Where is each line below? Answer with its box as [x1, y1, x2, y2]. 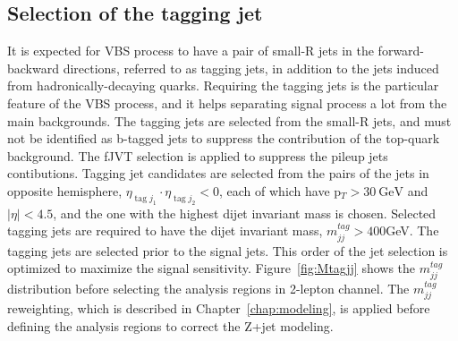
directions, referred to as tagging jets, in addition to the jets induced [63, 58, 439, 77]
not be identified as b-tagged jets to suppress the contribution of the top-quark [7, 129, 440, 148]
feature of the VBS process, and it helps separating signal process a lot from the [7, 93, 447, 112]
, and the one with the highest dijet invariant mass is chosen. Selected [53, 203, 437, 222]
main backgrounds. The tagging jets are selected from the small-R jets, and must [7, 111, 452, 130]
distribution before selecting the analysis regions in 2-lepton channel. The [7, 278, 410, 297]
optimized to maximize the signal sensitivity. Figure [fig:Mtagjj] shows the [7, 259, 416, 277]
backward [7, 58, 59, 77]
